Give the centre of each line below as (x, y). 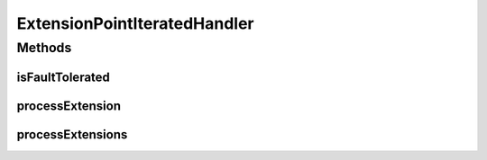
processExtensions (72, 134)
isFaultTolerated (63, 77)
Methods (44, 48)
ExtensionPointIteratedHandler (135, 23)
